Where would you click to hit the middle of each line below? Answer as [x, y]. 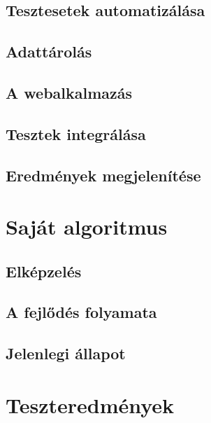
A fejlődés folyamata [81, 312]
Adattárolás [49, 51]
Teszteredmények [90, 404]
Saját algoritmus [87, 227]
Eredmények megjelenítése [103, 175]
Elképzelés [44, 271]
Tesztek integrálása [76, 133]
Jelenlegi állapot [66, 353]
